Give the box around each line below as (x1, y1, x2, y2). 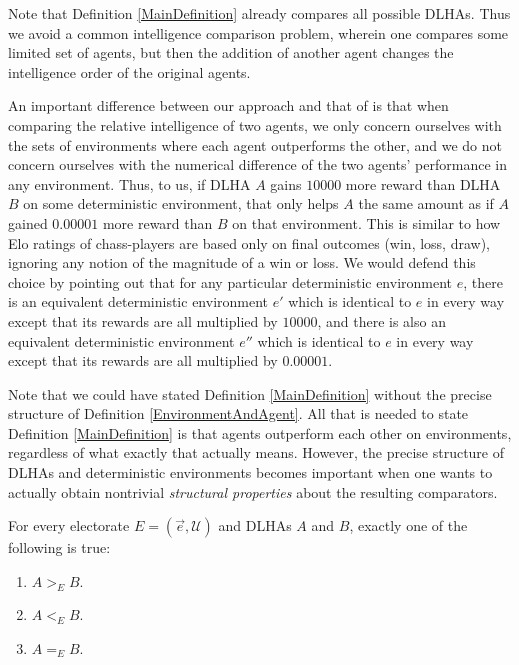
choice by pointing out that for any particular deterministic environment (8, 271, 453, 292)
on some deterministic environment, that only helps (23, 193, 339, 214)
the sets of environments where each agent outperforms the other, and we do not (8, 134, 502, 155)
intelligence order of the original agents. (8, 61, 251, 82)
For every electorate (8, 515, 130, 536)
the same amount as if (358, 193, 494, 214)
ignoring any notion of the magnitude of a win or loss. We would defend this (8, 252, 476, 273)
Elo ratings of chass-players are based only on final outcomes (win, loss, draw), (8, 232, 491, 253)
